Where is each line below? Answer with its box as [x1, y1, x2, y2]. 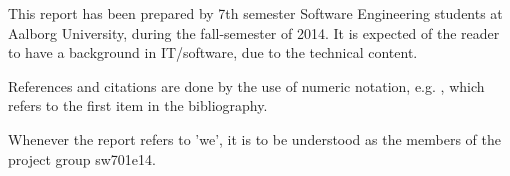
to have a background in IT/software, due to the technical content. [8, 42, 418, 63]
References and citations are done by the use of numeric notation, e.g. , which [8, 75, 485, 96]
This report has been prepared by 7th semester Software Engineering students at [8, 3, 503, 23]
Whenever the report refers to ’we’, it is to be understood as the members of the [8, 128, 501, 149]
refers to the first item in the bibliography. [8, 95, 268, 116]
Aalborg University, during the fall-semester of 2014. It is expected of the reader [8, 22, 500, 43]
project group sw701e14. [8, 148, 156, 169]
